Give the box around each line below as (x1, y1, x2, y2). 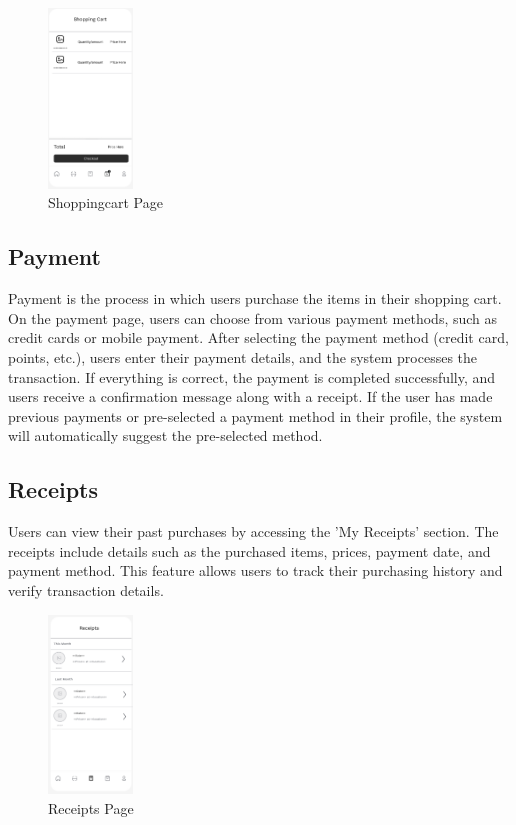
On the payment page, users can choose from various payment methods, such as (8, 307, 498, 328)
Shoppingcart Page (48, 192, 163, 213)
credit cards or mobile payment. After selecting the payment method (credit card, (8, 327, 509, 348)
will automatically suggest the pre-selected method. (8, 425, 323, 446)
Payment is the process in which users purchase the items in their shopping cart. (8, 288, 502, 309)
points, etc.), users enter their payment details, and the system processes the (8, 347, 478, 367)
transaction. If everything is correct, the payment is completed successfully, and (8, 366, 496, 387)
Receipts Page (48, 797, 134, 818)
